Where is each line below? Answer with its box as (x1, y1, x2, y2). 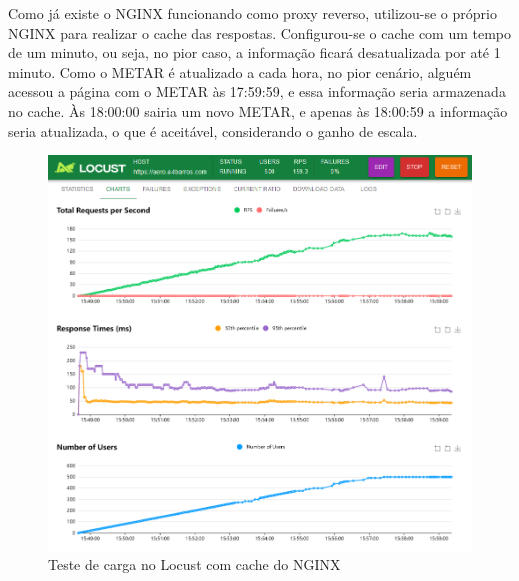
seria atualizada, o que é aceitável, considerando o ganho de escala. (8, 120, 418, 141)
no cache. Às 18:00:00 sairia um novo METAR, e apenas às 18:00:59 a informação (8, 100, 508, 121)
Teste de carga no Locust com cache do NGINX (48, 554, 341, 575)
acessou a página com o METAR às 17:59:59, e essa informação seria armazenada (8, 81, 506, 102)
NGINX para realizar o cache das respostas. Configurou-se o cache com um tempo (8, 22, 512, 43)
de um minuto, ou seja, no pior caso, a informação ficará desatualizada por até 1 (8, 42, 501, 63)
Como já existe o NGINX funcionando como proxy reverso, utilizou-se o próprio (8, 3, 497, 23)
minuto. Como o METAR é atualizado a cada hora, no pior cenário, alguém (8, 61, 472, 82)
